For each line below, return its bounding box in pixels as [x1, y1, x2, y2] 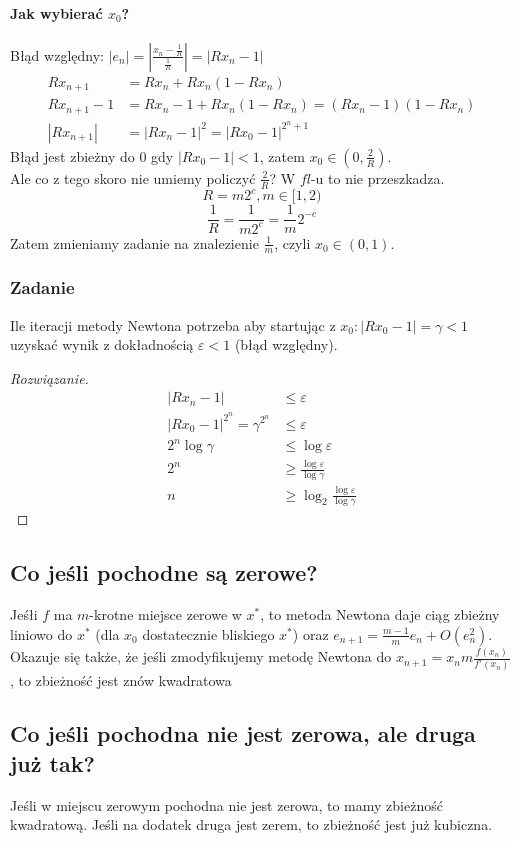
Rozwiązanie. [10, 367, 89, 388]
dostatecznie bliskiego [142, 623, 275, 644]
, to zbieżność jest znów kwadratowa [10, 669, 232, 690]
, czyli [274, 232, 311, 253]
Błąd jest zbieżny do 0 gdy [10, 145, 174, 166]
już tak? [10, 747, 95, 778]
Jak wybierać [10, 2, 103, 23]
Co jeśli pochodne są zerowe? [10, 557, 318, 588]
